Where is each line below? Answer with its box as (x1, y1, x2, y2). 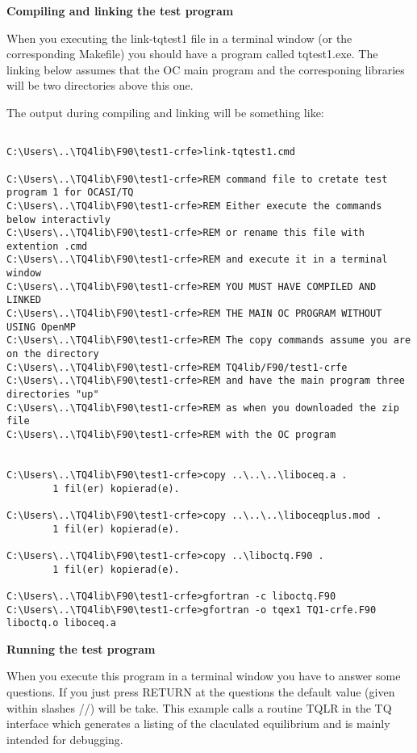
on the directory (6, 348, 99, 360)
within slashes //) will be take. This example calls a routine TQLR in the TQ (6, 699, 392, 716)
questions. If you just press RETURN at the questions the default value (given (6, 684, 395, 700)
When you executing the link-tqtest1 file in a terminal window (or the (6, 29, 352, 46)
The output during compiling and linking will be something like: (6, 103, 324, 120)
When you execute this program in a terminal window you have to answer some (6, 667, 401, 684)
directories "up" (6, 389, 99, 401)
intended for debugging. (6, 730, 123, 747)
